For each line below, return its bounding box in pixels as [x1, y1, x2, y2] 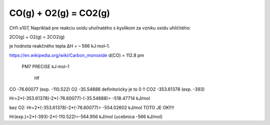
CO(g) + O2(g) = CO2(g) [9, 7, 110, 18]
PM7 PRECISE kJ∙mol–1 [21, 64, 69, 70]
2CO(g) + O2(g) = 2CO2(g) [9, 34, 65, 40]
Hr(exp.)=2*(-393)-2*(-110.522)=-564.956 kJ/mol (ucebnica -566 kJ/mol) [9, 114, 162, 120]
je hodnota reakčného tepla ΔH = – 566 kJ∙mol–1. [9, 43, 110, 49]
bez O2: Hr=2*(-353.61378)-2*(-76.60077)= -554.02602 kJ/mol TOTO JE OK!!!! [9, 105, 174, 111]
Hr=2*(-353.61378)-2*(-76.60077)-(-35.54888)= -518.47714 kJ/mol [9, 95, 150, 102]
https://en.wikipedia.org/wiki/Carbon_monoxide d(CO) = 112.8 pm [9, 52, 144, 58]
